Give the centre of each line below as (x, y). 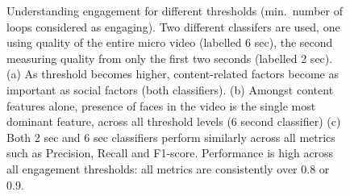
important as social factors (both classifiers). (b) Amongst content (170, 89)
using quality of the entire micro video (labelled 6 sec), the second (170, 42)
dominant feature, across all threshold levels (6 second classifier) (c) (174, 121)
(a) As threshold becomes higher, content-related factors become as (173, 74)
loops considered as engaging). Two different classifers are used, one (173, 26)
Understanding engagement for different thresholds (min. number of (175, 10)
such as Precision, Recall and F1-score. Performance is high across (170, 153)
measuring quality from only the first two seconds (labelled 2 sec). (170, 58)
